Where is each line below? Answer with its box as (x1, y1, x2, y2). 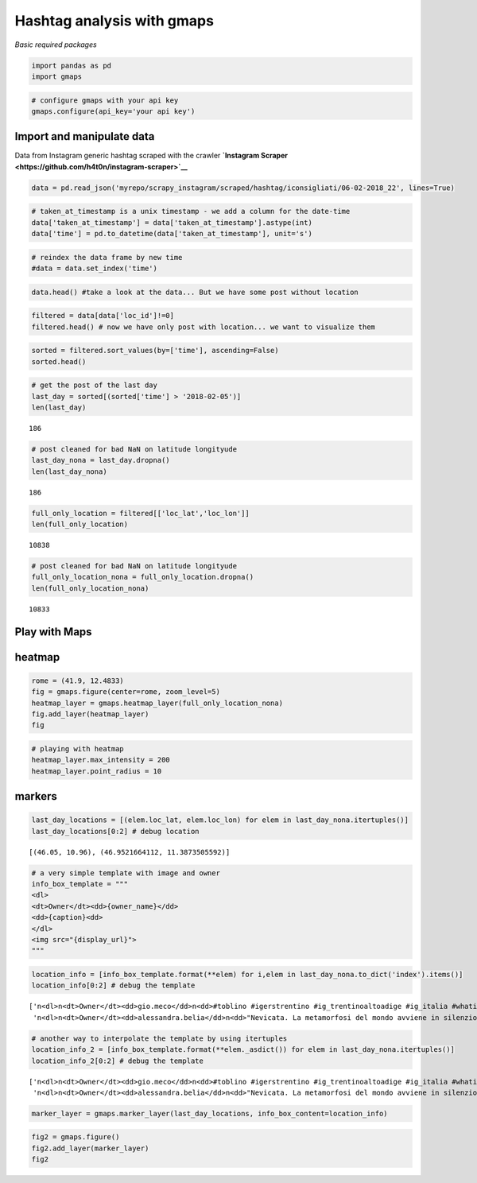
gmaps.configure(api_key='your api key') (31, 107, 196, 115)
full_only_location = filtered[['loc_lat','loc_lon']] (31, 509, 250, 518)
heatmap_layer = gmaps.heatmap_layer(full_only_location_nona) (31, 698, 284, 708)
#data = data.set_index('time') (31, 264, 158, 273)
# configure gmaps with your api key (31, 95, 179, 105)
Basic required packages (14, 40, 97, 49)
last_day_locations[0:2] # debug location (31, 827, 200, 836)
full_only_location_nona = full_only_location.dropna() (31, 572, 254, 582)
